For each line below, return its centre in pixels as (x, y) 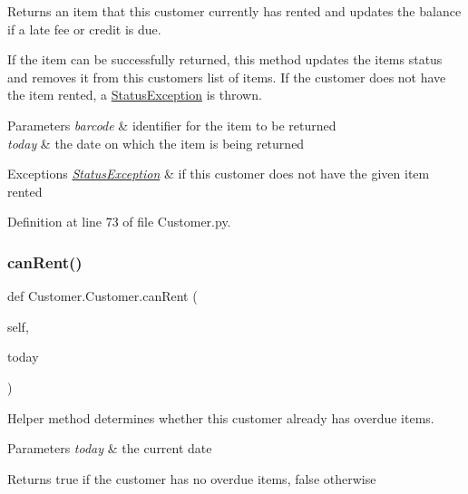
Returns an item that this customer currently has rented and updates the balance (234, 11)
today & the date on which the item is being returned (156, 143)
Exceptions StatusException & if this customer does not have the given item (219, 174)
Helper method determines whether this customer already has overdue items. (221, 417)
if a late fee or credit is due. (84, 29)
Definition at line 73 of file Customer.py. (119, 222)
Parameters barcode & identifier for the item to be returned (172, 125)
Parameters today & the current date (110, 448)
